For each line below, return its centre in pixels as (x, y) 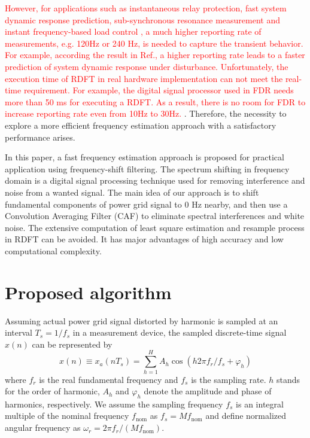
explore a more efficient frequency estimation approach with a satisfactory (141, 125)
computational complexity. (53, 250)
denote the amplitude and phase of (208, 391)
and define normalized (246, 416)
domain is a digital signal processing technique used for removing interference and (155, 180)
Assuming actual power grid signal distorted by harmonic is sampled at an (142, 320)
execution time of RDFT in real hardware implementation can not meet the (144, 78)
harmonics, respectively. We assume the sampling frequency (114, 404)
